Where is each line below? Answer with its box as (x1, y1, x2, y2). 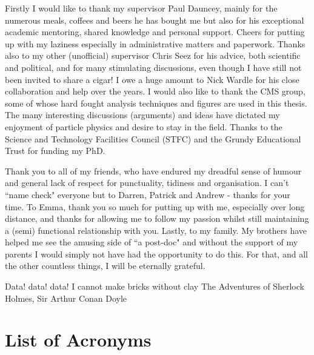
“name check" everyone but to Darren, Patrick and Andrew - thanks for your (5, 188, 290, 201)
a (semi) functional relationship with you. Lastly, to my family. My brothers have (5, 224, 307, 236)
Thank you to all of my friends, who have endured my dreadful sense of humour (5, 164, 302, 177)
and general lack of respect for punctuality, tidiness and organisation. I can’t (5, 176, 289, 189)
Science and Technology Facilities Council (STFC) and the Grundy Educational (5, 132, 301, 145)
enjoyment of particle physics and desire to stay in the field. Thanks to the (5, 120, 282, 133)
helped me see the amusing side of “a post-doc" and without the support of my (5, 236, 298, 248)
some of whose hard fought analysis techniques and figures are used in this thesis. (5, 96, 307, 109)
